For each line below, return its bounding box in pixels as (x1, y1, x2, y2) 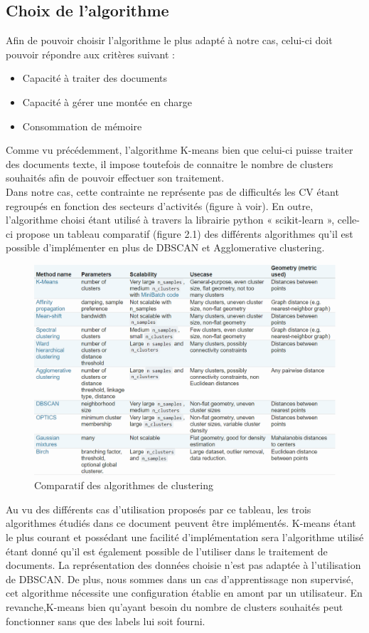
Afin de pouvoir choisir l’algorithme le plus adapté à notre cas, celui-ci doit (6, 33, 333, 48)
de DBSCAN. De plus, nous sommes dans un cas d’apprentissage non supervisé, (6, 571, 354, 586)
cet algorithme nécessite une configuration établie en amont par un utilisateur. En (6, 585, 363, 600)
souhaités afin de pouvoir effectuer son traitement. (6, 170, 225, 185)
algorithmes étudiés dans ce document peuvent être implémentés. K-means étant (6, 516, 356, 530)
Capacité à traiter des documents (22, 70, 168, 85)
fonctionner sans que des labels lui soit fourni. (6, 613, 205, 628)
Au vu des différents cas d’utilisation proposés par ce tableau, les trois (6, 501, 311, 516)
